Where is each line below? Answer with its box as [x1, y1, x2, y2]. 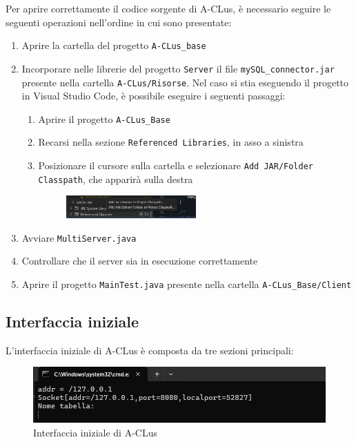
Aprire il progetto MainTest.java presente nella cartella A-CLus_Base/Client [21, 277, 352, 291]
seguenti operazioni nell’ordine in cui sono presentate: [6, 15, 232, 29]
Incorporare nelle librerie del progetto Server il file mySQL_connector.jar [21, 61, 335, 75]
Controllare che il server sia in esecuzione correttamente [21, 253, 258, 268]
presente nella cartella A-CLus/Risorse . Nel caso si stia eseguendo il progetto [21, 75, 349, 89]
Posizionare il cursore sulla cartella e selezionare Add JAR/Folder [38, 158, 313, 173]
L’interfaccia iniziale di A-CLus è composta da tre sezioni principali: [6, 343, 294, 357]
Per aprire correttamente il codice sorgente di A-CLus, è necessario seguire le [6, 1, 331, 15]
